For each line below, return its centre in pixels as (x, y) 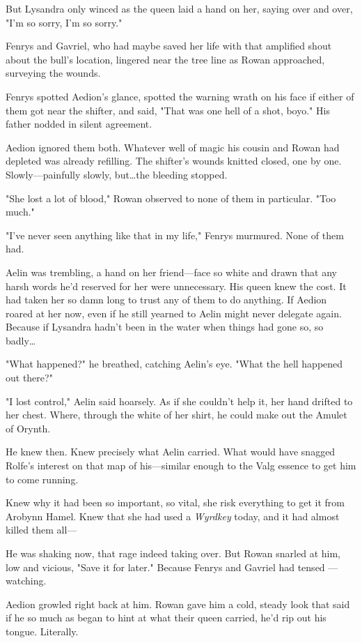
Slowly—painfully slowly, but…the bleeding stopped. (117, 174)
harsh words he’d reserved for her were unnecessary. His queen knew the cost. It (176, 286)
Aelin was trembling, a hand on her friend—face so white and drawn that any (171, 272)
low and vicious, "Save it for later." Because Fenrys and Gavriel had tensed (165, 567)
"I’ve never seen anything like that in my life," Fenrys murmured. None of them (175, 235)
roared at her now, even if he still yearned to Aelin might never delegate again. (174, 313)
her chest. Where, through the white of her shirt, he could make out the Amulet (176, 415)
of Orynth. (28, 428)
